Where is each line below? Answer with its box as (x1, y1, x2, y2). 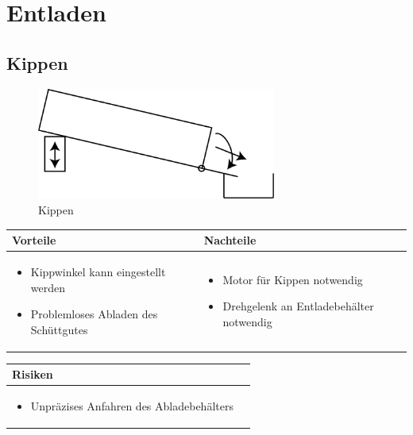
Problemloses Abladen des (30, 306, 158, 322)
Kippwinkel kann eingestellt (30, 264, 166, 280)
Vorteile (12, 232, 56, 248)
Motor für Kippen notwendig (222, 271, 363, 287)
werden (30, 279, 66, 295)
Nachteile (203, 232, 257, 248)
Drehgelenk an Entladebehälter (222, 298, 374, 314)
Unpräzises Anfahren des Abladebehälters (30, 398, 234, 414)
